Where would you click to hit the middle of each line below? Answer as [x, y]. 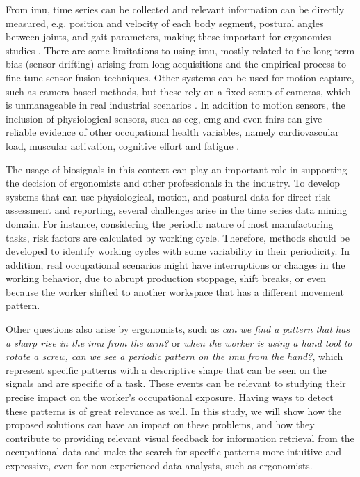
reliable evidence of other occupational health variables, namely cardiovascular [172, 132]
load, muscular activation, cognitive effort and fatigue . [123, 145]
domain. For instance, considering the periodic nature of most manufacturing [170, 223]
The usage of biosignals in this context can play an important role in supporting [177, 169]
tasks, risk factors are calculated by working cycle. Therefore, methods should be [178, 237]
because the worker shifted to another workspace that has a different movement [175, 291]
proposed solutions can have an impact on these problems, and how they [160, 424]
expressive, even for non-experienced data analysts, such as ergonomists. [159, 465]
